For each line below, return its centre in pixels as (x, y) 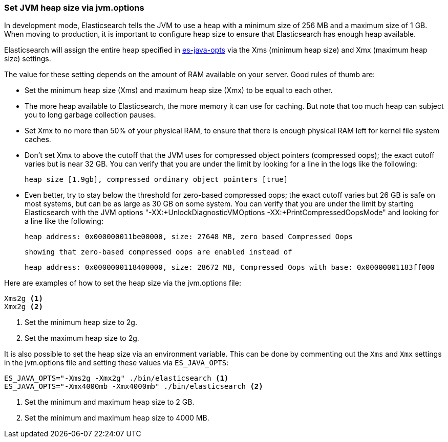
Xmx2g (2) (24, 307)
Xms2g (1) (24, 299)
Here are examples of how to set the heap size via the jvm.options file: (123, 283)
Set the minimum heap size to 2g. (81, 322)
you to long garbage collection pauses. (90, 115)
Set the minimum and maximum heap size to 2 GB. (110, 402)
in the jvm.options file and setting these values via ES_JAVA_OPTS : (116, 363)
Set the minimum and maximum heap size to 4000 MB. (117, 418)
